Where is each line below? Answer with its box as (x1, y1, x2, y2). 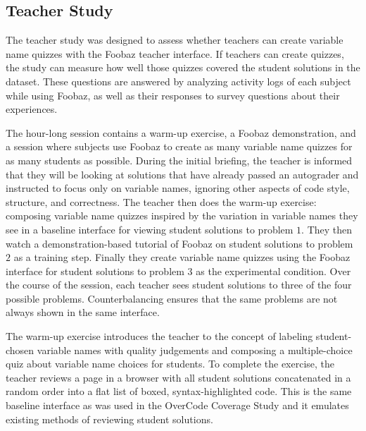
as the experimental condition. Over (196, 263, 351, 278)
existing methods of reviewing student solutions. (6, 411, 213, 426)
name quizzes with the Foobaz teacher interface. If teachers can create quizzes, (6, 46, 344, 61)
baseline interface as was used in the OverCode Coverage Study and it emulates (6, 398, 349, 413)
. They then (301, 221, 353, 236)
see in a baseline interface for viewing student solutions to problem (6, 221, 294, 236)
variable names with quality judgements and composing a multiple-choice (37, 342, 353, 357)
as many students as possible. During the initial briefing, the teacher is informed (6, 152, 353, 167)
